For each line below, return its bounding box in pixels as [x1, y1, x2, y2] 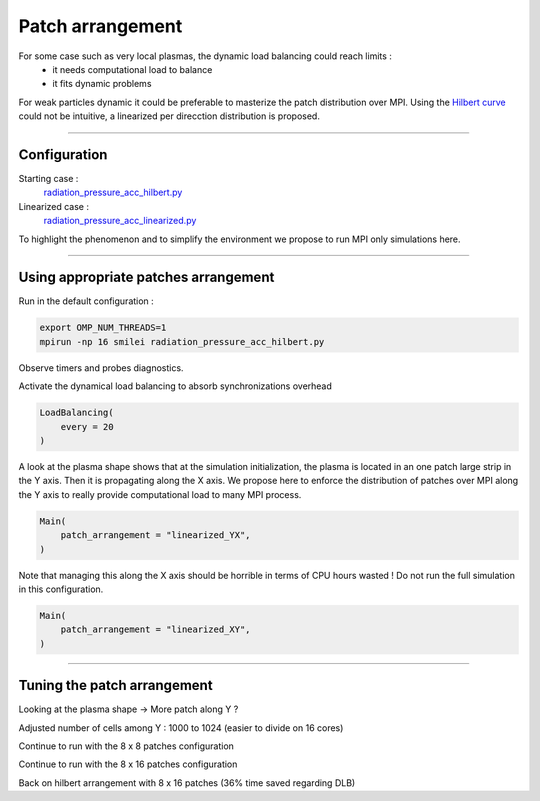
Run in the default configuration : [18, 295, 154, 307]
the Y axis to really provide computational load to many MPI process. [18, 488, 302, 500]
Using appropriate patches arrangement [18, 269, 275, 286]
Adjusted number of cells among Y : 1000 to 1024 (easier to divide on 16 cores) [18, 721, 344, 734]
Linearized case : [18, 200, 90, 212]
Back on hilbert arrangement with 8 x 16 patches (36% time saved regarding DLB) [18, 776, 356, 789]
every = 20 [60, 421, 114, 432]
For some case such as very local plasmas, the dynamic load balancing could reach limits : [18, 50, 392, 62]
